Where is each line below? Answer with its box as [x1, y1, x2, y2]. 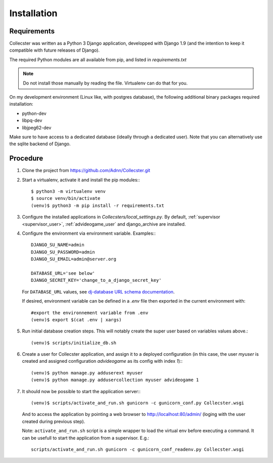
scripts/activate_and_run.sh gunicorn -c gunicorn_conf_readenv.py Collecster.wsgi [31, 446, 245, 452]
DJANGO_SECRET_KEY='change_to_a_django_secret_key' [31, 277, 162, 283]
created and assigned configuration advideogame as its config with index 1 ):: [22, 358, 183, 364]
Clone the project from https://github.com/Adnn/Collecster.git [22, 167, 151, 174]
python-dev [22, 110, 47, 116]
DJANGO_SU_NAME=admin [31, 242, 84, 248]
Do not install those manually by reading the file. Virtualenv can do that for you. [23, 80, 188, 86]
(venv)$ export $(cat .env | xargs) [31, 317, 122, 322]
